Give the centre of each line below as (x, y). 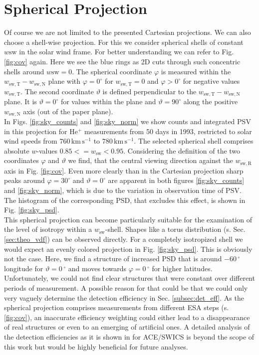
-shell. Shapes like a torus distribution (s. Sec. (175, 229)
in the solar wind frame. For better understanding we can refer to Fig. (127, 52)
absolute (17, 150)
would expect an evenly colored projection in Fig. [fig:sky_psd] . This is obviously (128, 249)
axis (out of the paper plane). (68, 111)
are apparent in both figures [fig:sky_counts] (176, 180)
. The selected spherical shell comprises (194, 141)
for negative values (211, 81)
